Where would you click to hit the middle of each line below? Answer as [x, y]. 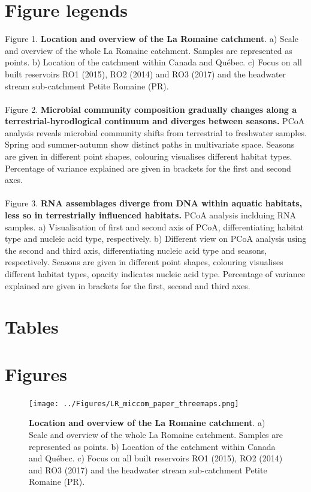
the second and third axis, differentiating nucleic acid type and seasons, [136, 250]
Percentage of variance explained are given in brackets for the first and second [148, 168]
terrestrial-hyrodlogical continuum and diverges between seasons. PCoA [155, 121]
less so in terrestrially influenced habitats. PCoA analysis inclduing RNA [151, 215]
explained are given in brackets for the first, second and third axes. [128, 285]
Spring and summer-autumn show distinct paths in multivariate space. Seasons [150, 144]
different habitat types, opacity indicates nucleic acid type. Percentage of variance [155, 274]
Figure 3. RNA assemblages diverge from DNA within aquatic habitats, [154, 203]
